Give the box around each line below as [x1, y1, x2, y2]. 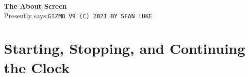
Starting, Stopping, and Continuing [4, 38, 246, 58]
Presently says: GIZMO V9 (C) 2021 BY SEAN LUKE [4, 10, 152, 20]
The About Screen [4, 1, 67, 11]
